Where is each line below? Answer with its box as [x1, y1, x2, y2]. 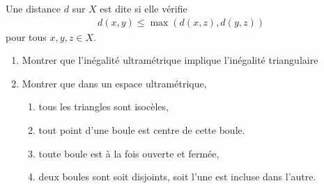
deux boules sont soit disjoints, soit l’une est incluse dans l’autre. [38, 169, 316, 184]
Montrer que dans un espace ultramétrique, [22, 76, 207, 90]
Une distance [6, 1, 61, 15]
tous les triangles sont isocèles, [38, 99, 169, 114]
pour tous [6, 29, 47, 44]
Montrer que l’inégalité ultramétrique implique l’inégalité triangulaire [22, 53, 318, 67]
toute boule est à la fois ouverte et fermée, [38, 146, 219, 160]
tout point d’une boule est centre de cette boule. [38, 123, 245, 137]
